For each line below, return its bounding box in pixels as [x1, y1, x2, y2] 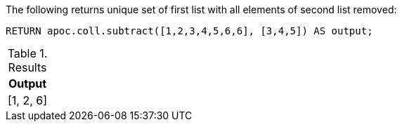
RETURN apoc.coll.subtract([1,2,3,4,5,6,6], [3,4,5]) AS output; [6, 25, 373, 36]
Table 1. [7, 46, 48, 60]
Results [8, 60, 47, 74]
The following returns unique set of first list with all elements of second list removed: [6, 4, 397, 15]
